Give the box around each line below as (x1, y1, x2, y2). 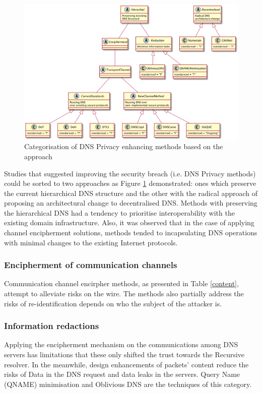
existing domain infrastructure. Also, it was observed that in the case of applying (4, 217, 254, 228)
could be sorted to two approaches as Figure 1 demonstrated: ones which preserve (4, 178, 256, 188)
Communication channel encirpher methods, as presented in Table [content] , (4, 278, 239, 289)
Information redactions (4, 319, 99, 332)
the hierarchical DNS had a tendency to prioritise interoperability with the (4, 207, 235, 218)
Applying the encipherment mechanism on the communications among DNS (4, 339, 238, 350)
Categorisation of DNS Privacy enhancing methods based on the (24, 141, 223, 152)
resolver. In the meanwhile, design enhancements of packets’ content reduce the (4, 359, 249, 369)
